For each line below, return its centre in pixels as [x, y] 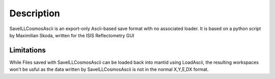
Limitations [28, 50]
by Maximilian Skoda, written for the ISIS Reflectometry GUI [72, 35]
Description [35, 13]
